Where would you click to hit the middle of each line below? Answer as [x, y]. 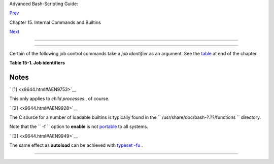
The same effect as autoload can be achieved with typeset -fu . [76, 145]
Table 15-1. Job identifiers [37, 62]
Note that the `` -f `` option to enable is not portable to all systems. [79, 126]
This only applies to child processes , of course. [59, 99]
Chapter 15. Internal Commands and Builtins [55, 22]
